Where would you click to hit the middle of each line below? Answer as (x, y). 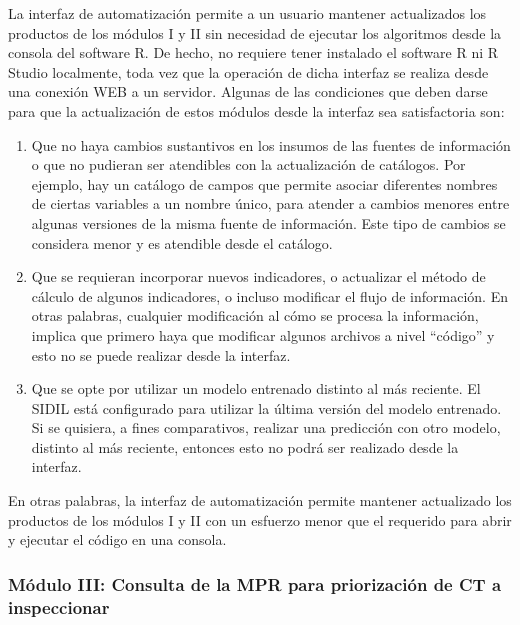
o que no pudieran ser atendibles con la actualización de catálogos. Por (248, 164)
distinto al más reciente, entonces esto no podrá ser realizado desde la (245, 446)
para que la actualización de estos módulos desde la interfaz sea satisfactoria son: (256, 110)
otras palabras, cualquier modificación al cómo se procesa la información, (255, 315)
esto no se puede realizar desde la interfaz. (161, 354)
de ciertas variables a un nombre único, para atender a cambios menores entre (270, 203)
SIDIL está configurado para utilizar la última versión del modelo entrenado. (266, 407)
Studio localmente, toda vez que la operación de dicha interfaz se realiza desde (248, 71)
